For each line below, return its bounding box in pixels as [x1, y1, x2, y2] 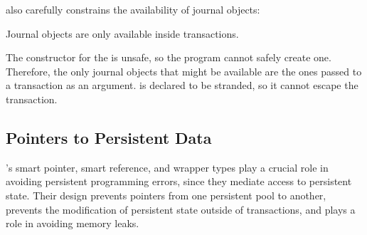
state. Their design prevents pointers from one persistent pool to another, [6, 187, 326, 202]
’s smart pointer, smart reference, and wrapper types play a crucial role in [6, 160, 329, 174]
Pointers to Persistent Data [6, 126, 212, 148]
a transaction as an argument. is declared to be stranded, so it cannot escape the [6, 78, 358, 93]
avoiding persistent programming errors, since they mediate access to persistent [6, 174, 352, 189]
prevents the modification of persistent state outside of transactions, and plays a [6, 202, 356, 216]
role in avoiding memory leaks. [6, 216, 139, 231]
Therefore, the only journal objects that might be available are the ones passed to [6, 63, 362, 78]
